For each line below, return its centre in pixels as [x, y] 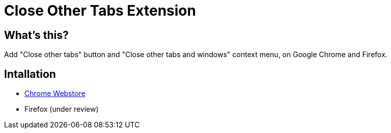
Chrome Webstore [55, 94]
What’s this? [36, 35]
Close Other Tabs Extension [100, 11]
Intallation [30, 74]
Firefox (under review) [62, 109]
